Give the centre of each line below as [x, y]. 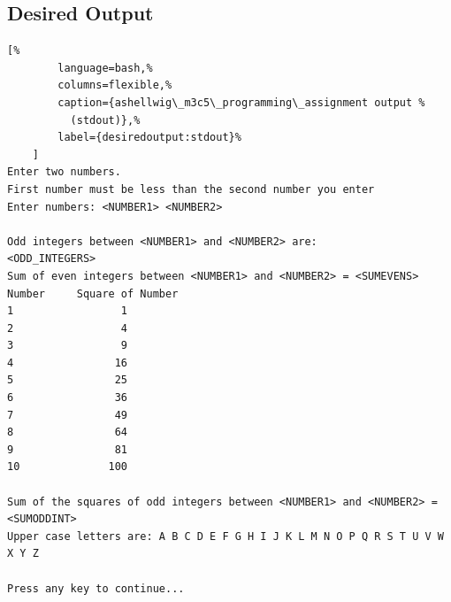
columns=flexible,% [115, 85]
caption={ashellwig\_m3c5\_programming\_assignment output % [241, 102]
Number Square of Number [93, 293]
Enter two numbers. [64, 172]
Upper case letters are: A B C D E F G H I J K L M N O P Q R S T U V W [225, 536]
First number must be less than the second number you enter [191, 189]
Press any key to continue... [96, 588]
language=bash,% [105, 68]
